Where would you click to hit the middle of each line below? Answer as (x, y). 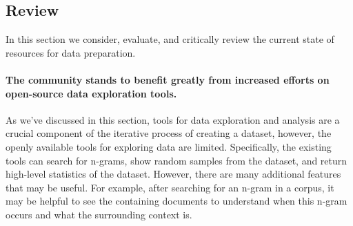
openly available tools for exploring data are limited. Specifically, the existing (169, 146)
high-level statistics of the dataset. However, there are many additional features (173, 174)
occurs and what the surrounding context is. (99, 214)
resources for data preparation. (71, 52)
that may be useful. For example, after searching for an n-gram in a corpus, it (170, 187)
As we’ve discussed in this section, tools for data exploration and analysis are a (173, 119)
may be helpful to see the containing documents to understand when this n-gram (176, 201)
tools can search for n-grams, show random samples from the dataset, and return (176, 160)
